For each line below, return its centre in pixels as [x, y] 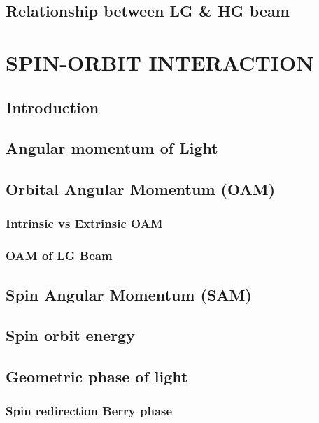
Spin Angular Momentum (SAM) [129, 294]
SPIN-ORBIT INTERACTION [160, 62]
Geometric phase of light [97, 377]
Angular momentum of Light [112, 148]
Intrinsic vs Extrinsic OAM [84, 223]
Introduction [52, 107]
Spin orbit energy [70, 335]
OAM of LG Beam [59, 256]
